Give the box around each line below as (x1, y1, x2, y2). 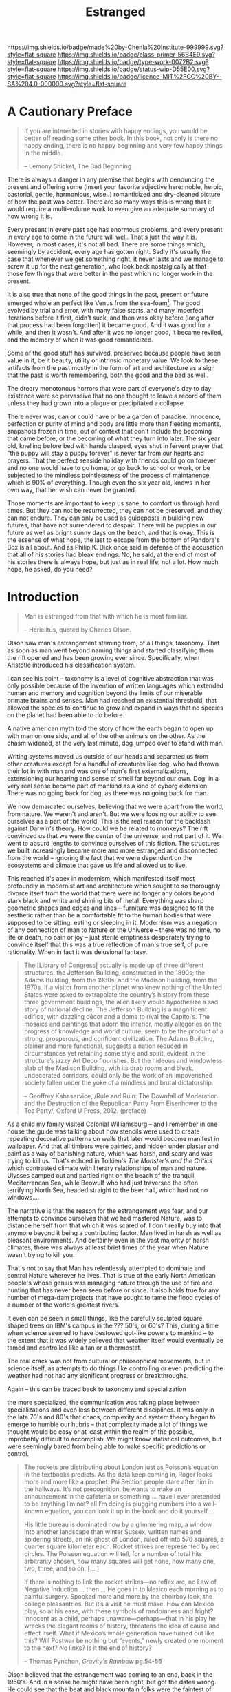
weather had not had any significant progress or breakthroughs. (7, 1371, 188, 1379)
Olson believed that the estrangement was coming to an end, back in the (7, 1670, 213, 1678)
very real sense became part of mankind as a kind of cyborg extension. (7, 781, 209, 790)
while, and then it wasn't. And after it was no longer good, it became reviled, (7, 328, 223, 336)
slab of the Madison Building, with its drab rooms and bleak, (23, 1064, 194, 1072)
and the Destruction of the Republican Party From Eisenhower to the (23, 1099, 218, 1107)
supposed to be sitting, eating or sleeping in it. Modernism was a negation (7, 918, 217, 926)
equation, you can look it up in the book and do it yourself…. (44, 1506, 214, 1515)
